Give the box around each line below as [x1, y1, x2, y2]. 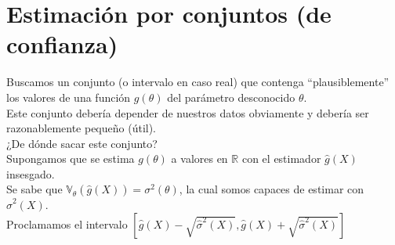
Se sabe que [6, 181, 63, 197]
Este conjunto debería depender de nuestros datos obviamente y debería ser [6, 104, 369, 121]
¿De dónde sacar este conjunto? [6, 135, 158, 151]
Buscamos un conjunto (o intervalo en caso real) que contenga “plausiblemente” [6, 74, 390, 90]
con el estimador [241, 150, 321, 167]
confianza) [6, 28, 118, 60]
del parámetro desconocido [167, 88, 295, 105]
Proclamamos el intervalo [6, 216, 128, 232]
